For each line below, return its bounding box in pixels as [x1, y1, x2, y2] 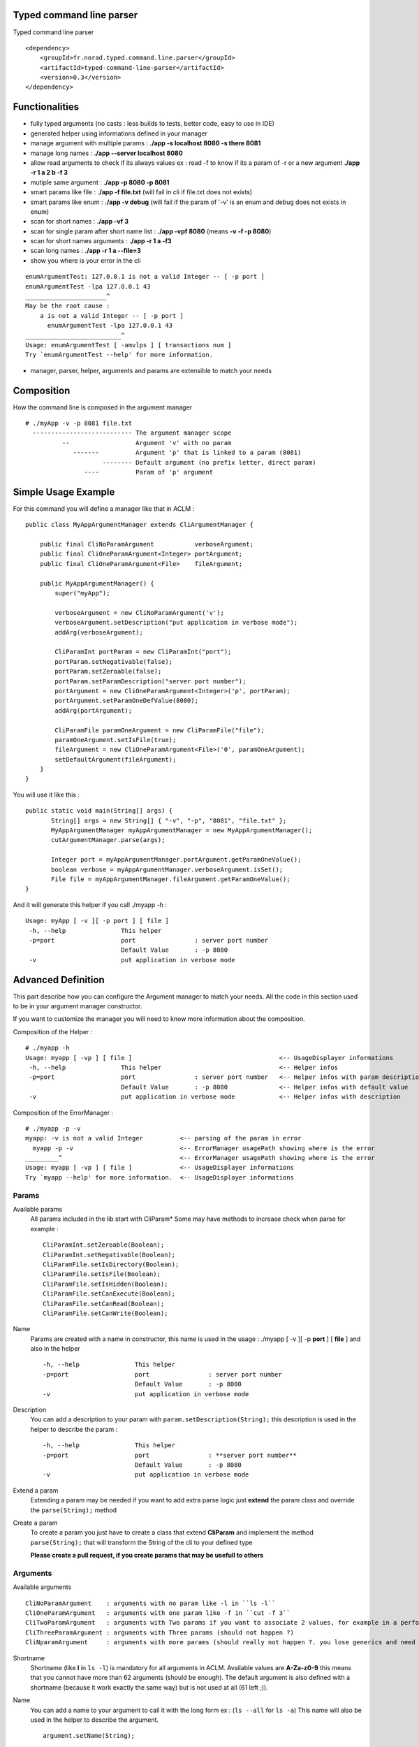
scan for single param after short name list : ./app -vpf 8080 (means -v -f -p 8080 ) [30, 227, 272, 235]
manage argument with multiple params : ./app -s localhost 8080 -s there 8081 [30, 139, 261, 147]
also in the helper [30, 1344, 80, 1353]
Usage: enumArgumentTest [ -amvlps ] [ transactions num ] [25, 341, 232, 349]
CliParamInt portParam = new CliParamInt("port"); [54, 648, 232, 656]
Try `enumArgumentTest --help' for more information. [25, 351, 213, 359]
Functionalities [13, 101, 80, 113]
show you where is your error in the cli [30, 256, 141, 265]
